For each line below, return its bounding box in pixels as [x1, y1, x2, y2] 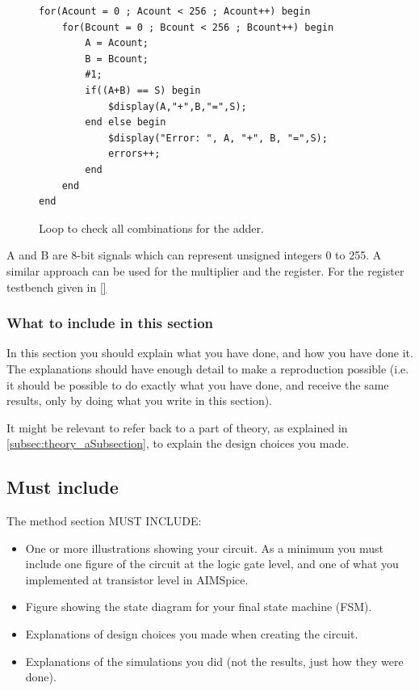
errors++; [107, 148, 161, 160]
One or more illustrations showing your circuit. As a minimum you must [25, 539, 383, 556]
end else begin [85, 116, 166, 129]
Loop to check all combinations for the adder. [39, 219, 264, 236]
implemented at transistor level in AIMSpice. [25, 571, 249, 588]
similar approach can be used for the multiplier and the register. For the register [6, 262, 404, 279]
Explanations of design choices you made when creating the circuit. [25, 626, 358, 643]
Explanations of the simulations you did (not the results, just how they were [25, 652, 404, 669]
